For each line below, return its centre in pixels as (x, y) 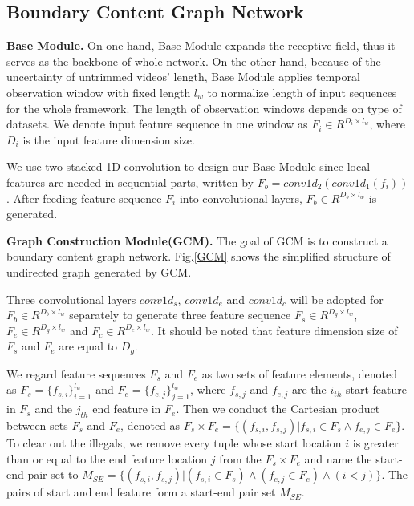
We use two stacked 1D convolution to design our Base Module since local (189, 166)
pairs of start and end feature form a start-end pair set (141, 492)
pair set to (53, 474)
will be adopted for (337, 299)
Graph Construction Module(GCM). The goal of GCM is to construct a (197, 240)
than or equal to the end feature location (107, 458)
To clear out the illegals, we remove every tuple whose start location (174, 442)
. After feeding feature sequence (84, 198)
